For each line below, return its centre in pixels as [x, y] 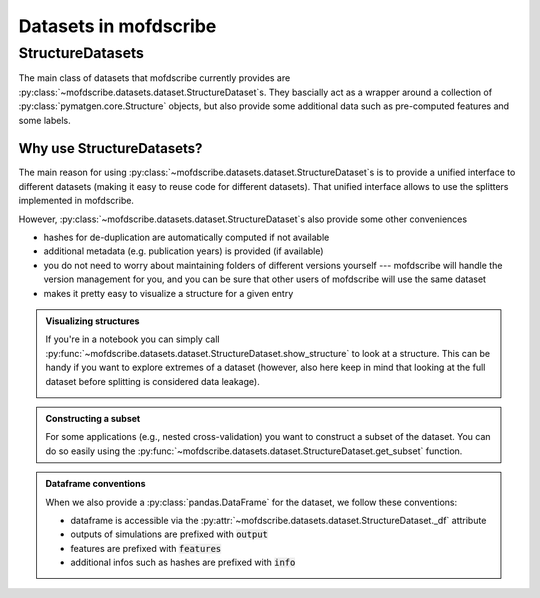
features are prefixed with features [146, 548]
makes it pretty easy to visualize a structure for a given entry [168, 293]
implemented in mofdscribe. [76, 201]
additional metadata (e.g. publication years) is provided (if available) [183, 251]
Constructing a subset [93, 418]
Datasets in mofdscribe [117, 26]
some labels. [44, 120]
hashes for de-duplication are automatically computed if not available [186, 237]
